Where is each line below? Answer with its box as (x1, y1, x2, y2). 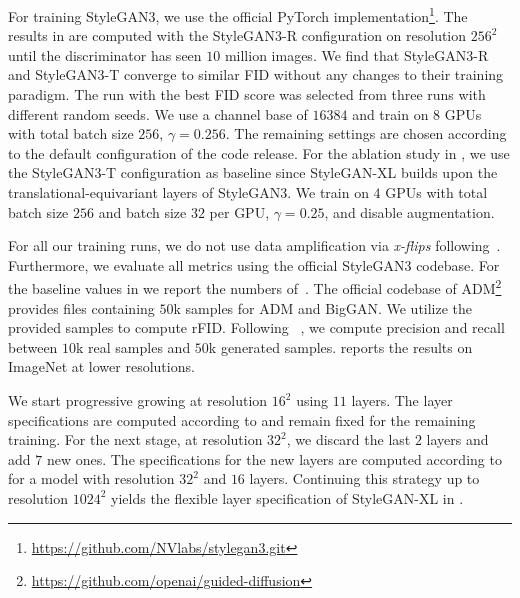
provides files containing (8, 297, 155, 318)
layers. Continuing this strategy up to (249, 468, 480, 489)
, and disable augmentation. (324, 201, 495, 222)
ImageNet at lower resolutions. (8, 356, 195, 377)
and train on (352, 103, 429, 124)
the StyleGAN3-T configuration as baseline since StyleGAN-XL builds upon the (8, 162, 498, 183)
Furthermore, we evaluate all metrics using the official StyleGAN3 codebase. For (8, 254, 500, 275)
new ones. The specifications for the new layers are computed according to (46, 448, 502, 469)
